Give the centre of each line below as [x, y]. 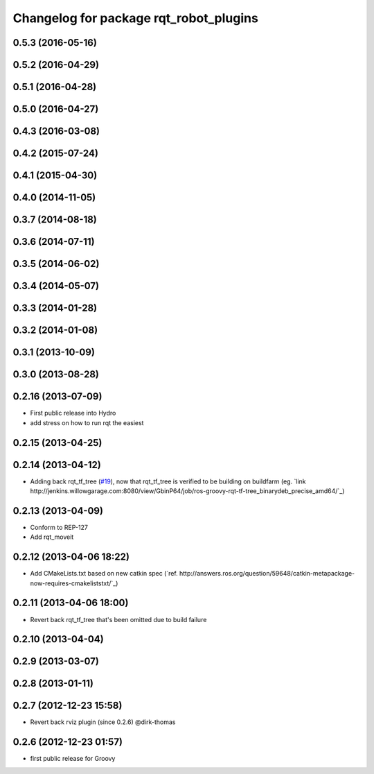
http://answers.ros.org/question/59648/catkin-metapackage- [267, 574]
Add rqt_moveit [52, 537]
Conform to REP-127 [59, 527]
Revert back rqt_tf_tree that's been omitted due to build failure [118, 619]
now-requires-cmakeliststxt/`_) [74, 583]
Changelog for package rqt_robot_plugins [136, 18]
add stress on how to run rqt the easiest [87, 422]
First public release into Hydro [73, 413]
